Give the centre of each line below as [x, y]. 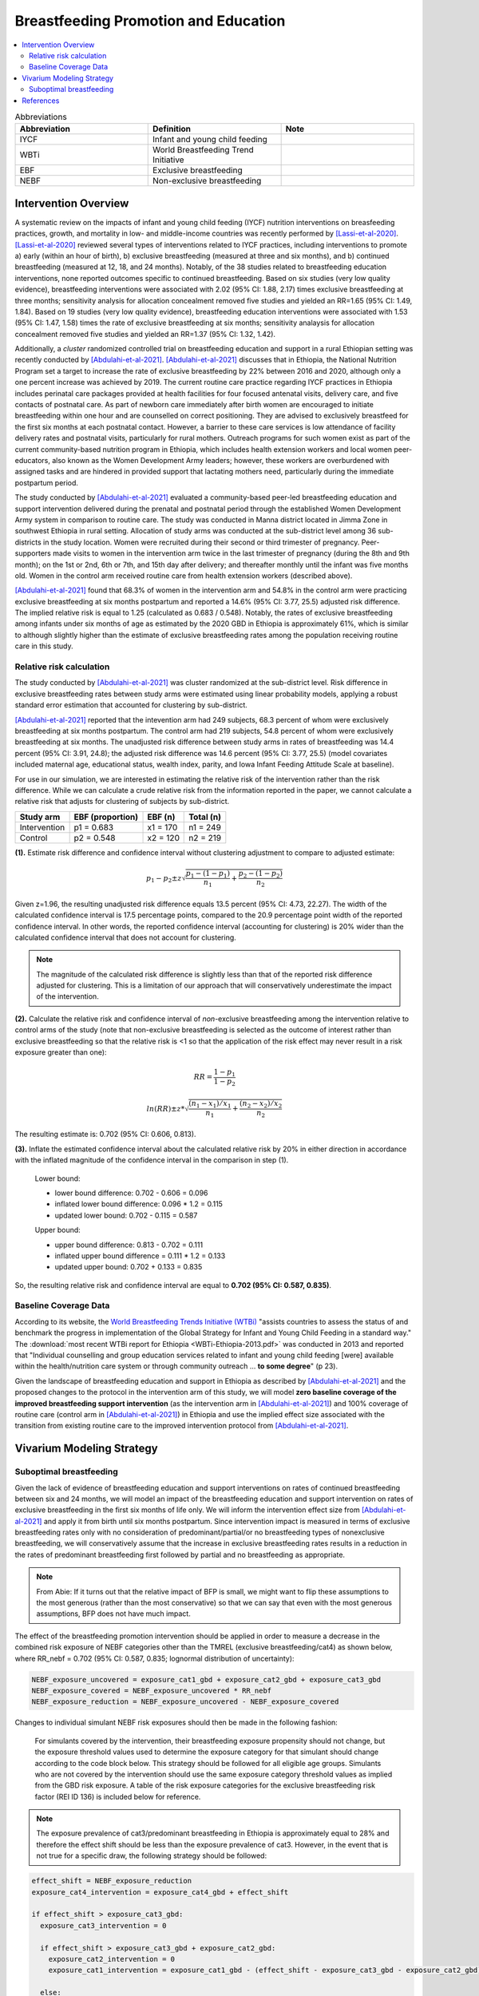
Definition [172, 129]
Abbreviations [41, 117]
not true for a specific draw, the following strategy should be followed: [152, 1855]
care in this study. [44, 646]
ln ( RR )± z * [166, 1109]
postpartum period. [47, 482]
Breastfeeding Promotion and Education [150, 21]
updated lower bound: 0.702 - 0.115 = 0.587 [126, 1215]
